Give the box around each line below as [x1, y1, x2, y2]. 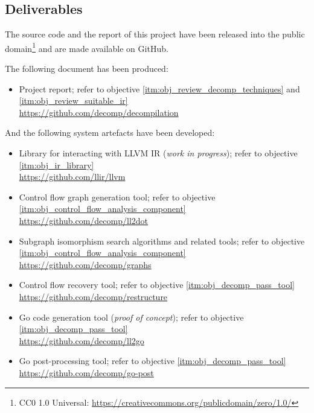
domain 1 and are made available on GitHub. [5, 40, 168, 54]
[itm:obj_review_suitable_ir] [19, 94, 128, 107]
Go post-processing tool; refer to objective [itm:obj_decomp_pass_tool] [19, 354, 286, 367]
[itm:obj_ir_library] [19, 158, 94, 171]
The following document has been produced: [5, 62, 168, 75]
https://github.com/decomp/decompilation [19, 106, 179, 118]
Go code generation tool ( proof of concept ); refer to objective [19, 310, 244, 323]
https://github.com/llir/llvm [19, 170, 126, 183]
